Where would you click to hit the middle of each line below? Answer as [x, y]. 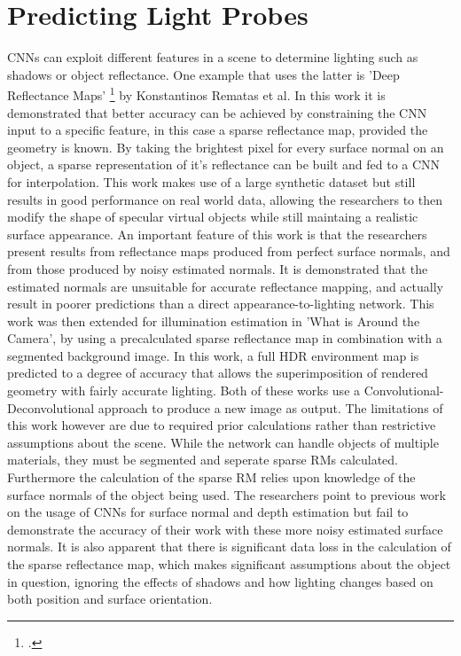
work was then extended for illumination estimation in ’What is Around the [214, 320]
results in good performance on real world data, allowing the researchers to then [225, 199]
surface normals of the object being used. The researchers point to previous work [227, 494]
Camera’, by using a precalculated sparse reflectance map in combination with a [225, 338]
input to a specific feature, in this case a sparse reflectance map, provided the [218, 130]
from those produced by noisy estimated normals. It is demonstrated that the [218, 268]
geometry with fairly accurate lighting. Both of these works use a [184, 390]
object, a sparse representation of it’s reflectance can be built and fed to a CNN [224, 164]
